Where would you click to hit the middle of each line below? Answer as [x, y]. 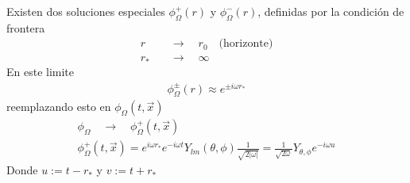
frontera [26, 27]
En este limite [41, 71]
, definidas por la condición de [331, 11]
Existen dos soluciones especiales [86, 11]
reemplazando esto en [59, 107]
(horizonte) [246, 44]
